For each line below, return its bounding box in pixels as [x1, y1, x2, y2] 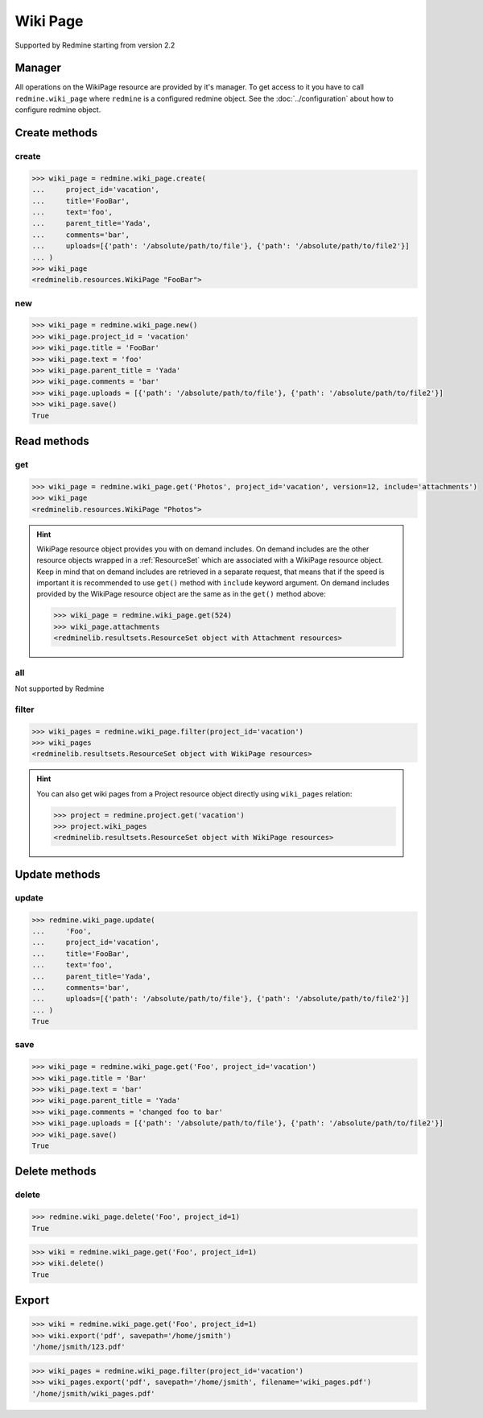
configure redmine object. [14, 105, 101, 114]
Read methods [14, 434, 90, 447]
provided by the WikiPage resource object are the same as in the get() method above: [36, 589, 326, 599]
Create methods [14, 126, 98, 140]
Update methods [14, 867, 101, 881]
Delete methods [14, 1165, 97, 1179]
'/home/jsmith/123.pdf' [31, 1342, 126, 1352]
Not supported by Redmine [14, 684, 105, 693]
